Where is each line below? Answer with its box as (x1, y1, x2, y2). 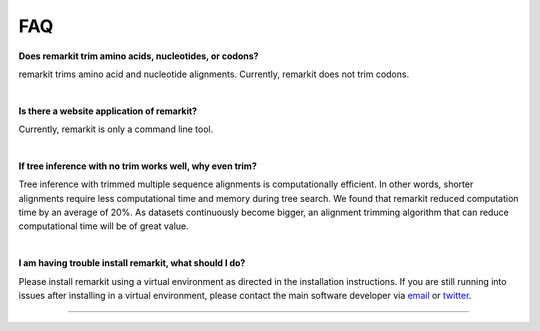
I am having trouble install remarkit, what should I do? (18, 257, 246, 269)
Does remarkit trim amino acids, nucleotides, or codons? (18, 50, 259, 62)
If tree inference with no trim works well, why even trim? (18, 160, 257, 172)
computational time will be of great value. (18, 220, 189, 232)
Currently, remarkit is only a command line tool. (18, 123, 214, 135)
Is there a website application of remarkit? (18, 105, 198, 117)
